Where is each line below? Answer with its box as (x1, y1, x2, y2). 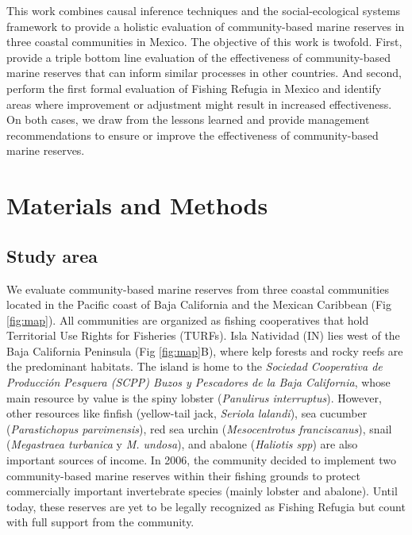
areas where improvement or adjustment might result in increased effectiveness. (6, 95, 392, 112)
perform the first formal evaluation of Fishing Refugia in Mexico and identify (6, 79, 382, 96)
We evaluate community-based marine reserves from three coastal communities (6, 280, 389, 297)
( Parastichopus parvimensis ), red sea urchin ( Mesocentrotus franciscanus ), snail (6, 420, 392, 437)
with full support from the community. (6, 514, 194, 530)
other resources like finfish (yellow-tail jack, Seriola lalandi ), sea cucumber (6, 405, 368, 421)
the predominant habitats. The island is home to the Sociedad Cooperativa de (6, 358, 383, 375)
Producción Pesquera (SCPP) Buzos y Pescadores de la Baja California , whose (6, 374, 391, 391)
